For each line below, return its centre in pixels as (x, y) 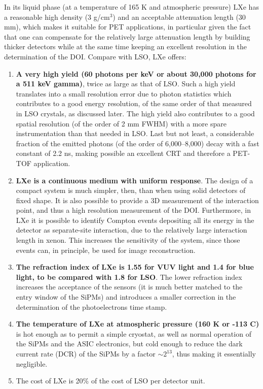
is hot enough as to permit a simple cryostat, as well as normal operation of (134, 333)
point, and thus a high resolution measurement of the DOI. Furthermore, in (134, 210)
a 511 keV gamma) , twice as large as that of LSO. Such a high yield (126, 84)
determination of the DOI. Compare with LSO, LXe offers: (95, 56)
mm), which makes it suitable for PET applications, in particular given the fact (128, 27)
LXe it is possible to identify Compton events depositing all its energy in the (135, 220)
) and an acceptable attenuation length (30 (179, 17)
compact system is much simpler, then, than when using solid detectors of (131, 190)
